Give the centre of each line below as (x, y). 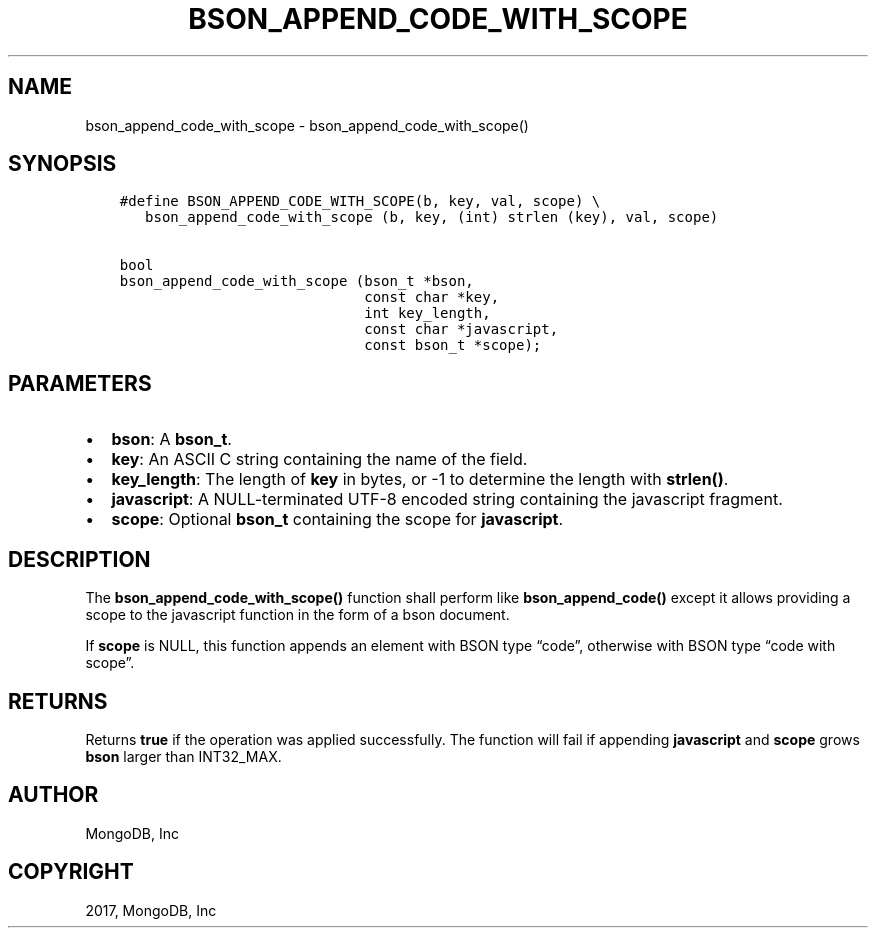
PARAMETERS (80, 383)
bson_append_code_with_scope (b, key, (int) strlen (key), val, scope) (432, 217)
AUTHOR (53, 795)
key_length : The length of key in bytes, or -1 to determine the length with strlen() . (420, 479)
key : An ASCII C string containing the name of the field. (319, 459)
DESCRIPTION (79, 559)
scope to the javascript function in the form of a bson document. (297, 615)
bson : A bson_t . (171, 439)
